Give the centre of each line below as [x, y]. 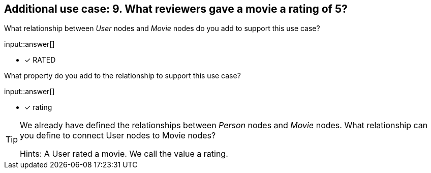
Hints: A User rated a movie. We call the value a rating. [124, 154]
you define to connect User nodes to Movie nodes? [118, 136]
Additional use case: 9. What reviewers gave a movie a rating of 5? [176, 9]
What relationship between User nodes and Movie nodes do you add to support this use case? [162, 28]
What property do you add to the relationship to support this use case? [122, 76]
